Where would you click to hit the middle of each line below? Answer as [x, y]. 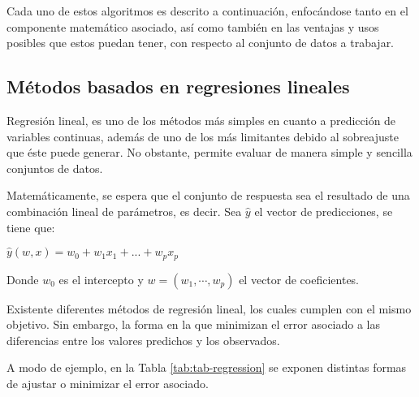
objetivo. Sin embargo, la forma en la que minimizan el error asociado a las [194, 324]
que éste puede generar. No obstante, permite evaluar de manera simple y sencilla [209, 152]
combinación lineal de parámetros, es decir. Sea [124, 211]
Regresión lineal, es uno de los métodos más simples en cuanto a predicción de [201, 120]
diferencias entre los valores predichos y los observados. [143, 340]
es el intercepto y [101, 279]
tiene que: [31, 227]
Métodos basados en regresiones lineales [178, 86]
